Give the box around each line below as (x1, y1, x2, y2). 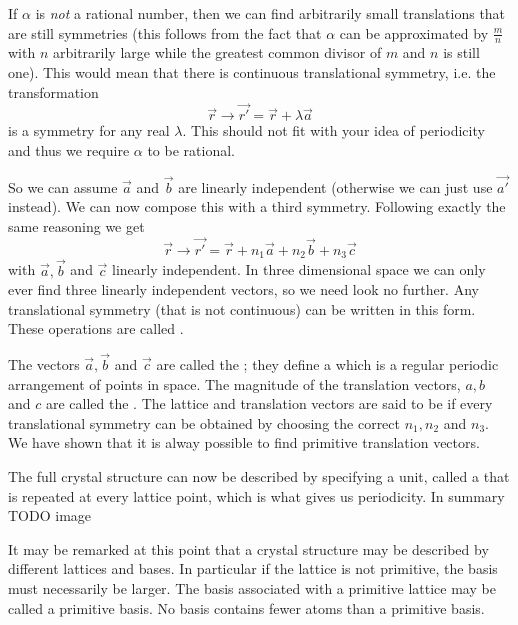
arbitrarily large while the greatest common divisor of (52, 42, 382, 63)
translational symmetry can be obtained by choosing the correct (8, 412, 400, 433)
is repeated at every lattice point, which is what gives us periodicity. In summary (8, 485, 505, 506)
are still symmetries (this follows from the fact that (8, 22, 322, 43)
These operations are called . (8, 318, 184, 339)
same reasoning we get (8, 216, 145, 237)
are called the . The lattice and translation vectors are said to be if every (45, 393, 493, 414)
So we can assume (8, 176, 118, 197)
